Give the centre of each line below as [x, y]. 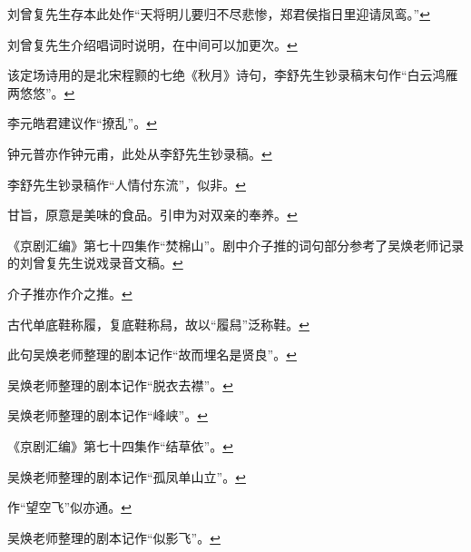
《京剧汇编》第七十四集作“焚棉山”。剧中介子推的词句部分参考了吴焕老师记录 [236, 245]
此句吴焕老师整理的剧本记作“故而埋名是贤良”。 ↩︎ [152, 355]
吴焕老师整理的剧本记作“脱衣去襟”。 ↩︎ [120, 384]
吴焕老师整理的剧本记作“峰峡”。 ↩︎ [108, 415]
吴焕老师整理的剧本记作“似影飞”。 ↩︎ [114, 537]
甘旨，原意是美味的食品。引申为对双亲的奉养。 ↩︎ [152, 215]
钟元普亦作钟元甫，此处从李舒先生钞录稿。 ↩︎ [140, 153]
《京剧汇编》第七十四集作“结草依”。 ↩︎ [120, 445]
